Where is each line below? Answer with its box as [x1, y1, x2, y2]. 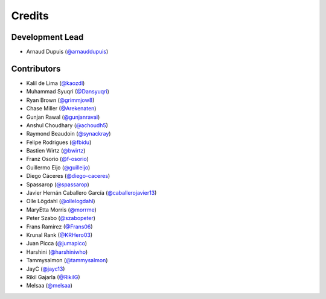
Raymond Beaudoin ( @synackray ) [26, 130, 111, 137]
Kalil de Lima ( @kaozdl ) [26, 79, 85, 87]
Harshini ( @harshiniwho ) [26, 248, 88, 256]
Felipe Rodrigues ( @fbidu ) [26, 139, 92, 146]
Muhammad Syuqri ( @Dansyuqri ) [26, 88, 110, 95]
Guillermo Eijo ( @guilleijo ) [26, 163, 91, 171]
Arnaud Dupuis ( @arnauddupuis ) [26, 48, 109, 55]
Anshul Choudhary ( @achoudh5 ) [26, 121, 109, 129]
